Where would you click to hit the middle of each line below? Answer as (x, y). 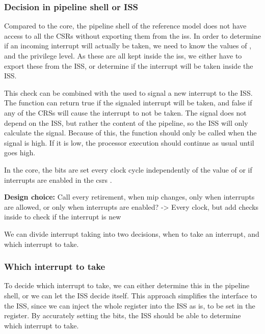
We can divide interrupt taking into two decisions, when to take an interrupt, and (132, 233)
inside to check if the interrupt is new (63, 217)
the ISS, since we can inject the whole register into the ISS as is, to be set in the (130, 305)
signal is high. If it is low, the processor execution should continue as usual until (129, 142)
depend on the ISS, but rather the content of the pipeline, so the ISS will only (126, 122)
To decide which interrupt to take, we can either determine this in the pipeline (127, 285)
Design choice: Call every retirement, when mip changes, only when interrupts (129, 197)
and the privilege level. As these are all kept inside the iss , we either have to (123, 55)
